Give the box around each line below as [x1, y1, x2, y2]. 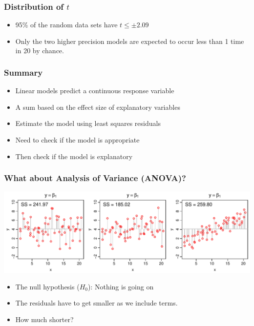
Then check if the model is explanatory [15, 151, 133, 161]
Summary [4, 66, 43, 78]
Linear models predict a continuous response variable [15, 85, 174, 96]
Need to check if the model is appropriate [15, 135, 140, 144]
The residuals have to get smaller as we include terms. [15, 298, 178, 308]
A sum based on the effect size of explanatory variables [15, 102, 180, 112]
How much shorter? [15, 314, 74, 325]
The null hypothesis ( [15, 281, 80, 291]
